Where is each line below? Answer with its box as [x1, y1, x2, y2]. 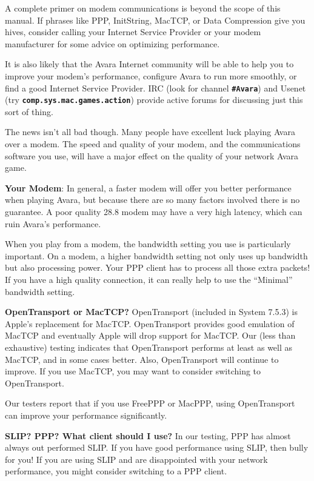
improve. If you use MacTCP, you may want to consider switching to [5, 365, 261, 377]
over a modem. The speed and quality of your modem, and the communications [5, 138, 301, 150]
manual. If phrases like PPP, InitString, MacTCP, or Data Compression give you [5, 13, 306, 26]
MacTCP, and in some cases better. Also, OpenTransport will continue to [5, 353, 279, 365]
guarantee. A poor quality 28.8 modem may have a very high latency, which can [5, 205, 302, 218]
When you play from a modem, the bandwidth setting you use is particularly [5, 237, 291, 250]
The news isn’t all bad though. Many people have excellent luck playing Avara [5, 125, 295, 138]
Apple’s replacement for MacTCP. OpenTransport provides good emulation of [5, 317, 295, 330]
